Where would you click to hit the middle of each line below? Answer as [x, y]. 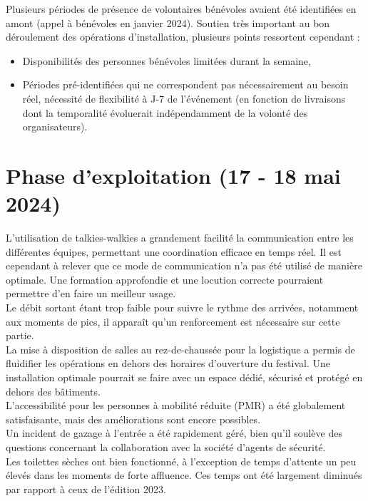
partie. [20, 335]
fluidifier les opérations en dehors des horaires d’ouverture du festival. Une [168, 363]
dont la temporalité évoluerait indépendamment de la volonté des [165, 112]
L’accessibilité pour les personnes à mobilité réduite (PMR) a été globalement [176, 405]
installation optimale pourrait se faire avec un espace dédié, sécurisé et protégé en [184, 377]
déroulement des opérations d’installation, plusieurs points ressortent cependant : [183, 37]
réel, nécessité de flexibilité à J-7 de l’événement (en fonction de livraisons [184, 98]
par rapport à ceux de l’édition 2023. [86, 489]
